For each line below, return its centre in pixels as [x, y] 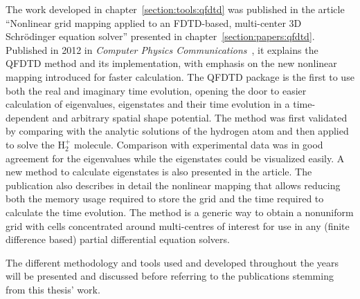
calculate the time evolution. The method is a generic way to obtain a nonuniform [180, 212]
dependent [28, 117]
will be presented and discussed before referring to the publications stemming [170, 276]
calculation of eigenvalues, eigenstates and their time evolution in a [148, 104]
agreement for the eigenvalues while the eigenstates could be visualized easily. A [175, 158]
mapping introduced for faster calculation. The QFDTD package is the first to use [180, 76]
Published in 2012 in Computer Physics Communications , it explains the [162, 49]
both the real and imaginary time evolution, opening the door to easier [156, 90]
